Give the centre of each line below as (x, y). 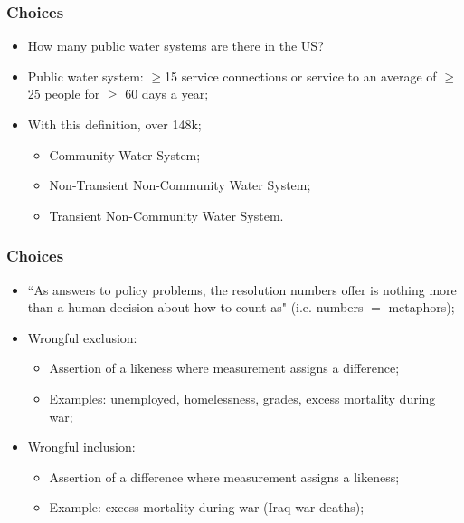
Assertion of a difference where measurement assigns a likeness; (224, 476)
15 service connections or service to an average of (301, 76)
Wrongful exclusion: (82, 337)
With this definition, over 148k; (114, 124)
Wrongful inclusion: (81, 447)
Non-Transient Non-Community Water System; (180, 185)
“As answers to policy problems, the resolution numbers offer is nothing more (242, 289)
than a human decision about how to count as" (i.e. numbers (195, 307)
